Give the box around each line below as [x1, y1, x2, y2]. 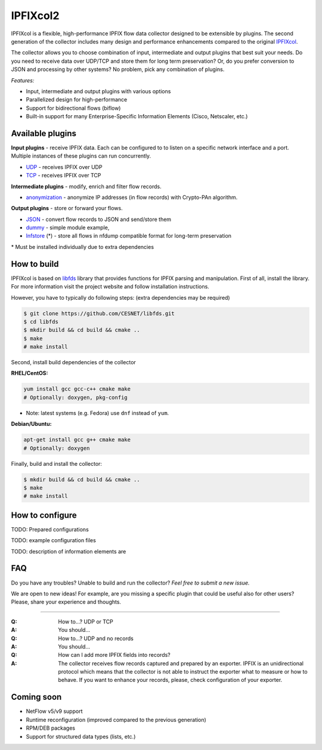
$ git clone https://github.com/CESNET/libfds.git [23, 310, 175, 316]
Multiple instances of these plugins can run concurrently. [11, 152, 151, 159]
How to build [11, 259, 59, 269]
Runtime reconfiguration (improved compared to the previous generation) [26, 716, 207, 723]
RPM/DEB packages [26, 724, 76, 731]
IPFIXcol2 [11, 9, 60, 22]
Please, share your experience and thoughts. [11, 598, 122, 605]
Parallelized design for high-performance [26, 96, 128, 103]
